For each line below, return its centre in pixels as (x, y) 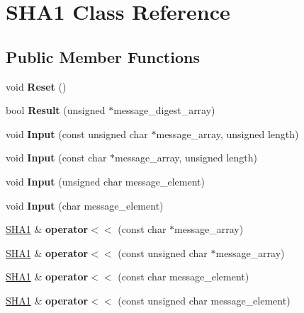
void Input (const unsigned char (77, 133)
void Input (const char (56, 158)
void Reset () (36, 86)
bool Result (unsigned (56, 110)
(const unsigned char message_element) (204, 300)
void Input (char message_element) (85, 205)
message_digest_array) (164, 110)
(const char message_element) (184, 277)
